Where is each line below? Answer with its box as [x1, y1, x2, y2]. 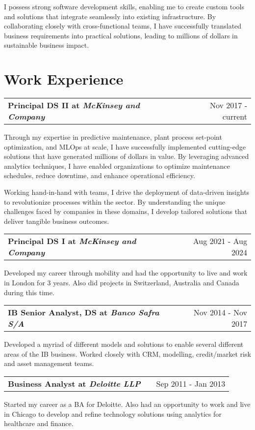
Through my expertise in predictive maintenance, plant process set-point [4, 132, 222, 142]
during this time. [4, 287, 54, 297]
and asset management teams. [4, 358, 94, 369]
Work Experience [4, 69, 124, 89]
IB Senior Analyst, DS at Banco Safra [8, 307, 159, 318]
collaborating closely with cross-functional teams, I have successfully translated [4, 21, 242, 31]
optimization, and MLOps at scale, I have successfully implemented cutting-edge [4, 141, 246, 152]
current [222, 111, 247, 123]
